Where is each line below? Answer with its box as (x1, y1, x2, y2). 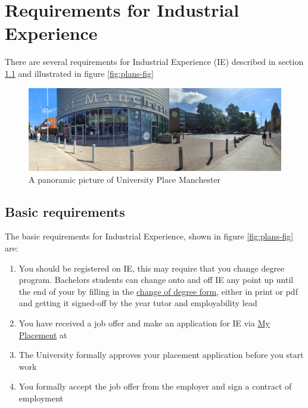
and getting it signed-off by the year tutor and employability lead (18, 297, 257, 309)
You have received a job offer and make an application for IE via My (18, 316, 270, 329)
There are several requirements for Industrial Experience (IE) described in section (5, 55, 304, 68)
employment (18, 391, 64, 404)
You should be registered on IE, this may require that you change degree (18, 261, 285, 274)
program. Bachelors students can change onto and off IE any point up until (18, 273, 294, 286)
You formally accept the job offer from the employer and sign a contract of (18, 380, 292, 393)
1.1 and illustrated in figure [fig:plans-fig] (5, 67, 154, 79)
